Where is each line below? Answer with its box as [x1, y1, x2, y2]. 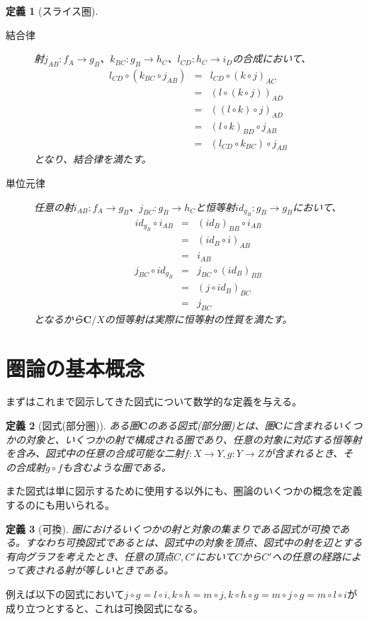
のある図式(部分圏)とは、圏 [147, 418, 275, 433]
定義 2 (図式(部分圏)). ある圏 [6, 418, 140, 433]
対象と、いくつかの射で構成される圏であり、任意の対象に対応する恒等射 [25, 432, 362, 446]
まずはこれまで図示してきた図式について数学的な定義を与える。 [6, 394, 302, 409]
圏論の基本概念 [6, 353, 145, 382]
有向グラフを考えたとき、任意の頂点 [6, 548, 174, 563]
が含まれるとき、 [264, 446, 344, 461]
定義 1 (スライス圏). [6, 4, 98, 18]
